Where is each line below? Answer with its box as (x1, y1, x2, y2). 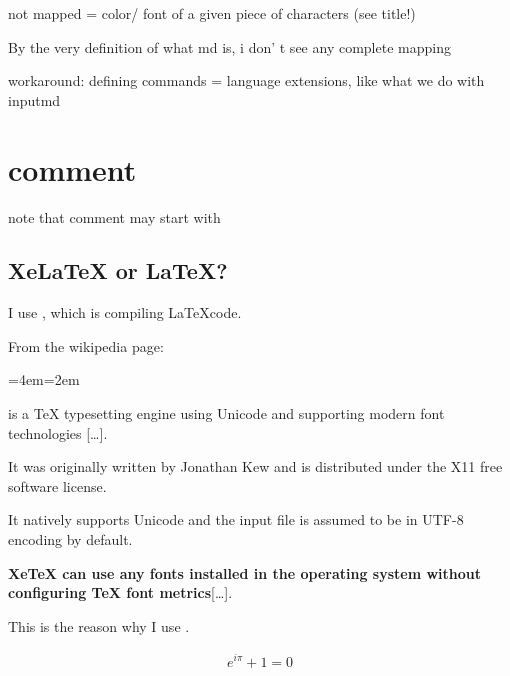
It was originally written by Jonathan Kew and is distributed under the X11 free (8, 456, 503, 477)
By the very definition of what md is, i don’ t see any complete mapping (8, 36, 451, 57)
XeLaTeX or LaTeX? (8, 255, 228, 286)
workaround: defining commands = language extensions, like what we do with (8, 70, 485, 91)
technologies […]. (8, 422, 108, 443)
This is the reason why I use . (8, 615, 190, 636)
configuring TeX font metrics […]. (8, 582, 233, 603)
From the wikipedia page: (8, 335, 164, 356)
